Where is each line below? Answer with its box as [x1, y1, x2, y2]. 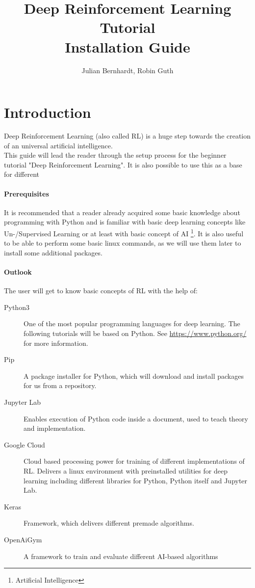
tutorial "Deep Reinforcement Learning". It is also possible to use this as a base [4, 159, 242, 169]
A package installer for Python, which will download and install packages [24, 370, 244, 381]
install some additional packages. [4, 247, 102, 257]
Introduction [4, 102, 91, 122]
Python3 [4, 302, 29, 312]
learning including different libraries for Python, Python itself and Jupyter [24, 475, 248, 485]
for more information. [24, 337, 88, 348]
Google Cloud [4, 439, 45, 449]
